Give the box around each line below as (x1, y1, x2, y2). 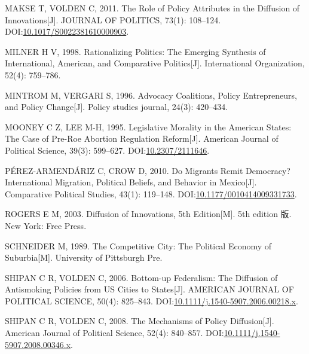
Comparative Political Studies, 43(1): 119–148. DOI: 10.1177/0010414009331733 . (5, 187, 297, 200)
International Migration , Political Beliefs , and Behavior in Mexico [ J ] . (5, 176, 257, 188)
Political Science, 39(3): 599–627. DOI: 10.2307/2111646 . (5, 144, 210, 156)
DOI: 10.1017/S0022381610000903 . (5, 25, 129, 38)
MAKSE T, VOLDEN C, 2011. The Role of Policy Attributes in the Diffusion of (5, 2, 300, 14)
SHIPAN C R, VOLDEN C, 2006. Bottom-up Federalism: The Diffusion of (5, 271, 278, 283)
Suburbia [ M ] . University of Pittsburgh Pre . (5, 251, 163, 264)
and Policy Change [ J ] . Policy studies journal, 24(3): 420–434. (5, 100, 228, 113)
